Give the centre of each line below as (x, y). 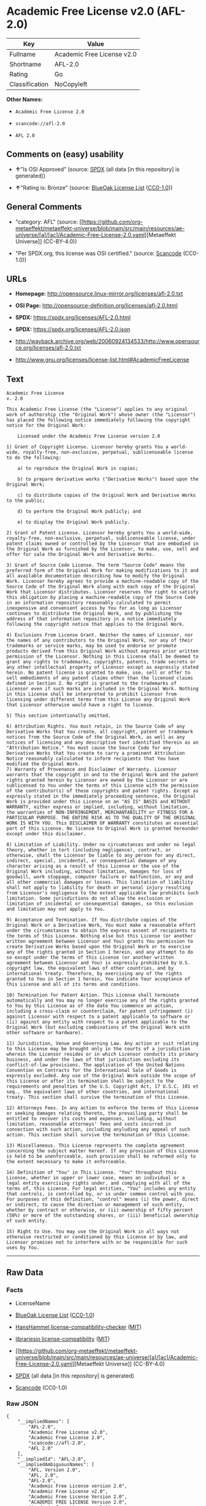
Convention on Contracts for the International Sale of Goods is (91, 1071)
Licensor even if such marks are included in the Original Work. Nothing (103, 689)
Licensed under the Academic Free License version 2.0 (89, 436)
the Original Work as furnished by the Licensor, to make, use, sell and (103, 549)
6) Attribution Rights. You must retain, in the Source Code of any (96, 727)
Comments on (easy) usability (65, 154)
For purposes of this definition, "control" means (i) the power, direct (103, 1200)
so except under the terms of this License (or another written (90, 958)
